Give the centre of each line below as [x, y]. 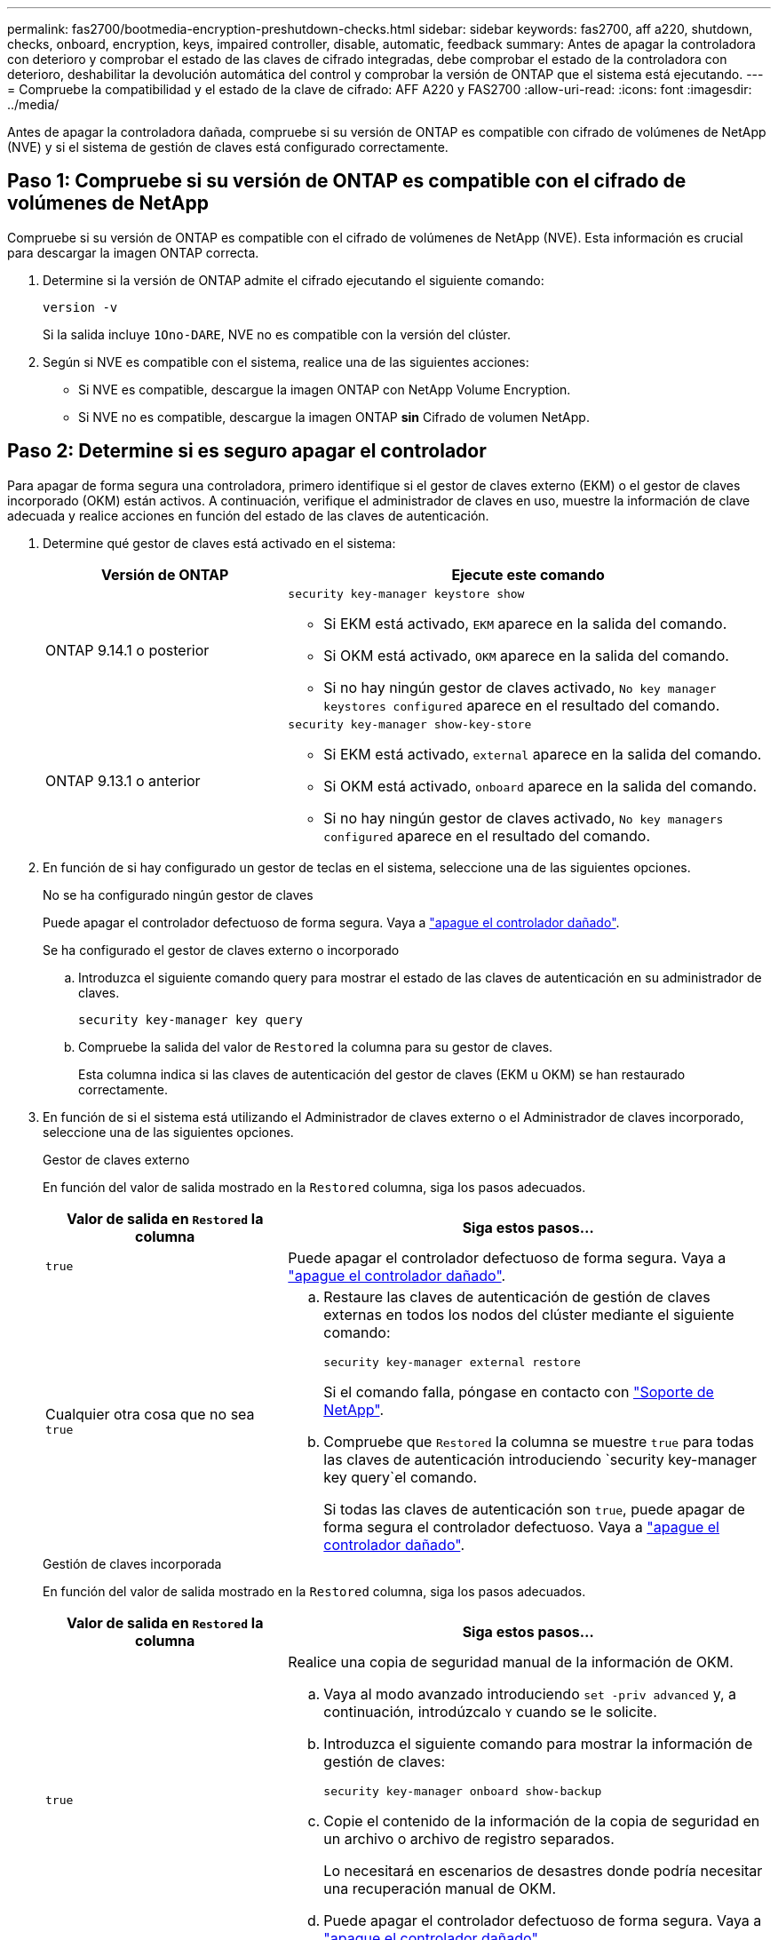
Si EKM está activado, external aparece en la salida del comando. [543, 754]
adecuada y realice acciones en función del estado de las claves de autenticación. [248, 515]
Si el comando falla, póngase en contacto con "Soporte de [519, 1391]
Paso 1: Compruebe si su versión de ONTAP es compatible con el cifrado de [347, 181]
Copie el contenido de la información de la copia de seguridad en [542, 1821]
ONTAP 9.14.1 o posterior [127, 651]
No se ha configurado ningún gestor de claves [178, 894]
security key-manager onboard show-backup [463, 1791]
